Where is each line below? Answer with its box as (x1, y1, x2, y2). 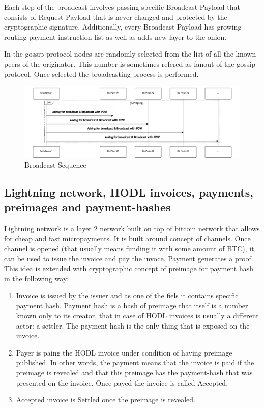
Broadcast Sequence (24, 159, 86, 170)
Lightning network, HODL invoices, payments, (4, 184, 253, 200)
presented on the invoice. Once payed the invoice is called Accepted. (16, 377, 228, 388)
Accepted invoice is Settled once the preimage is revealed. (16, 394, 195, 405)
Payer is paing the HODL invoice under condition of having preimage (16, 347, 232, 358)
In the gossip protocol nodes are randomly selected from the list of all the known (4, 48, 256, 59)
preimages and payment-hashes (4, 199, 171, 215)
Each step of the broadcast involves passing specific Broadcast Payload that (4, 2, 240, 12)
